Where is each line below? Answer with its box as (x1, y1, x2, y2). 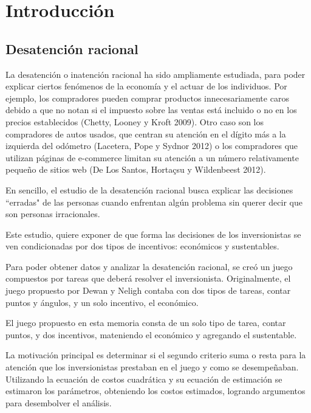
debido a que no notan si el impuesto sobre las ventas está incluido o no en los (5, 103, 297, 116)
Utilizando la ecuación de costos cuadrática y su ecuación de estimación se (5, 372, 282, 385)
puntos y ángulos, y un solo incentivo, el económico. (5, 296, 199, 308)
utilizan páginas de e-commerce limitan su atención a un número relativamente (5, 151, 299, 164)
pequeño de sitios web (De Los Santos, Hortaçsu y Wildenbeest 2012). (5, 163, 266, 176)
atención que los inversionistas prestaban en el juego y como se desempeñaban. (5, 361, 299, 373)
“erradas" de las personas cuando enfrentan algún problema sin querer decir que (5, 195, 302, 208)
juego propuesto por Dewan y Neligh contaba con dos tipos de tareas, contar (5, 284, 291, 297)
